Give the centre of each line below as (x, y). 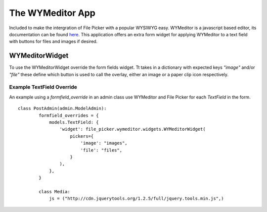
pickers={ (82, 136)
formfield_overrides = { (69, 115)
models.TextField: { (74, 122)
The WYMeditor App (52, 13)
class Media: (54, 191)
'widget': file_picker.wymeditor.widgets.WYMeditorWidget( (133, 129)
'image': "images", (104, 143)
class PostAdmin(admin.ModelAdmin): (62, 108)
